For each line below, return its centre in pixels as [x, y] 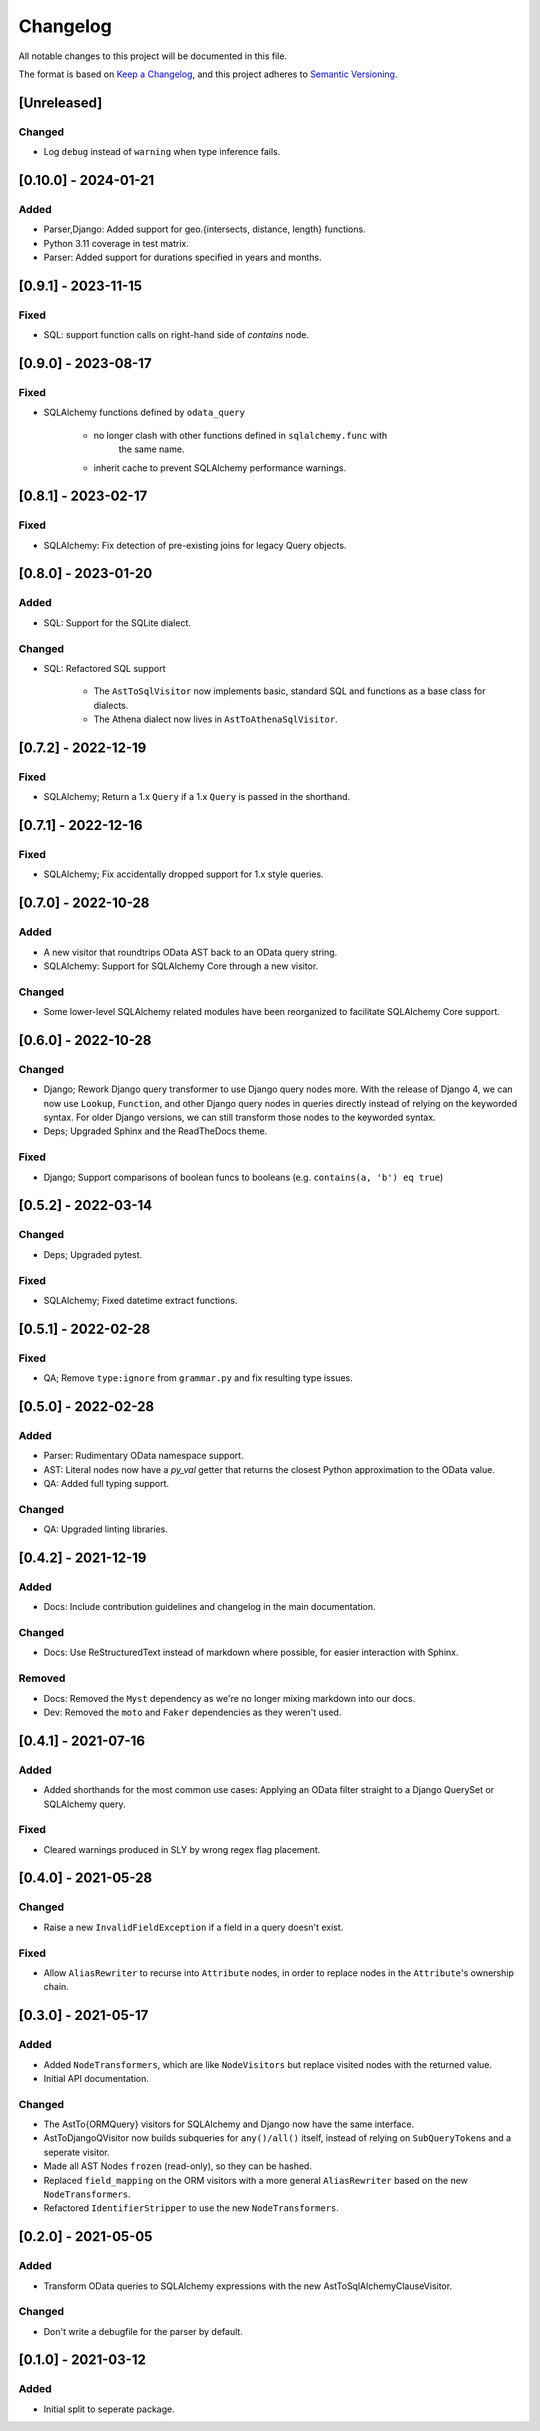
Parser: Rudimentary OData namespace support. [143, 1456]
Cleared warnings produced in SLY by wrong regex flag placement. [182, 1849]
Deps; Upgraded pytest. [93, 1254]
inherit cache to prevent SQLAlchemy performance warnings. [220, 467]
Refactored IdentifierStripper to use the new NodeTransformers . [191, 2208]
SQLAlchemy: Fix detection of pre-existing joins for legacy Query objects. [195, 545]
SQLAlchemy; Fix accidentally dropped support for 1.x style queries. [183, 874]
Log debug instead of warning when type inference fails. [162, 152]
